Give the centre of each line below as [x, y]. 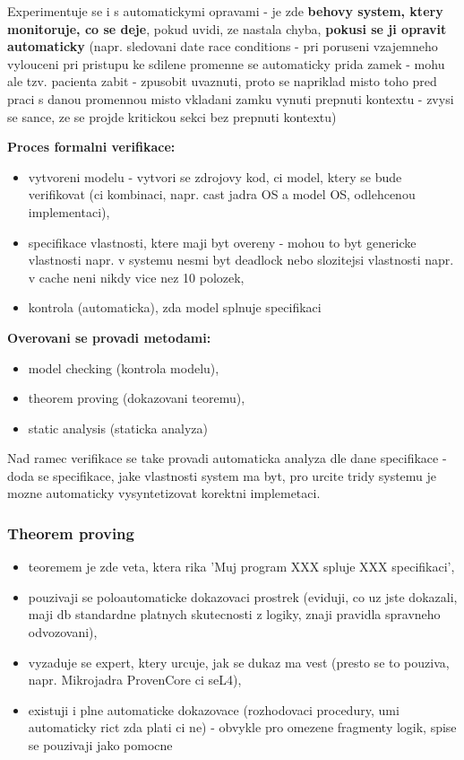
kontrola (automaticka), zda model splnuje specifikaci [175, 307]
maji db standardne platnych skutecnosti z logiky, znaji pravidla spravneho [234, 614]
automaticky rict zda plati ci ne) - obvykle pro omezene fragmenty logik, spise [242, 727]
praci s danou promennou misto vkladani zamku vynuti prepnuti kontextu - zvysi [231, 98]
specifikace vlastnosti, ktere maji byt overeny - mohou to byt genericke [222, 242]
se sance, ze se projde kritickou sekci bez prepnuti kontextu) [172, 116]
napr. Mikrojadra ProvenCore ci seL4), [135, 680]
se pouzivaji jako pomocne [100, 745]
